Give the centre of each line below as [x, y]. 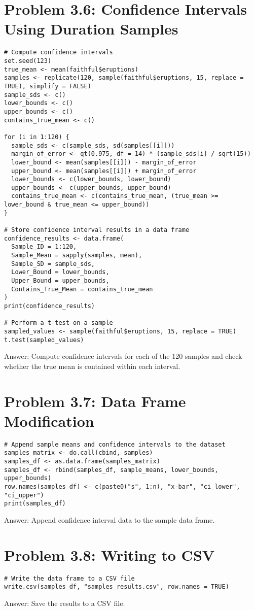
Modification [49, 420]
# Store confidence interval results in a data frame [97, 230]
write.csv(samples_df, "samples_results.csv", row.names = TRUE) [117, 587]
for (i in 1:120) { [37, 137]
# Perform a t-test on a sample [59, 323]
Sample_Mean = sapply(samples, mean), [77, 256]
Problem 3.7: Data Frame [95, 401]
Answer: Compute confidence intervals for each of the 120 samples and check [123, 356]
